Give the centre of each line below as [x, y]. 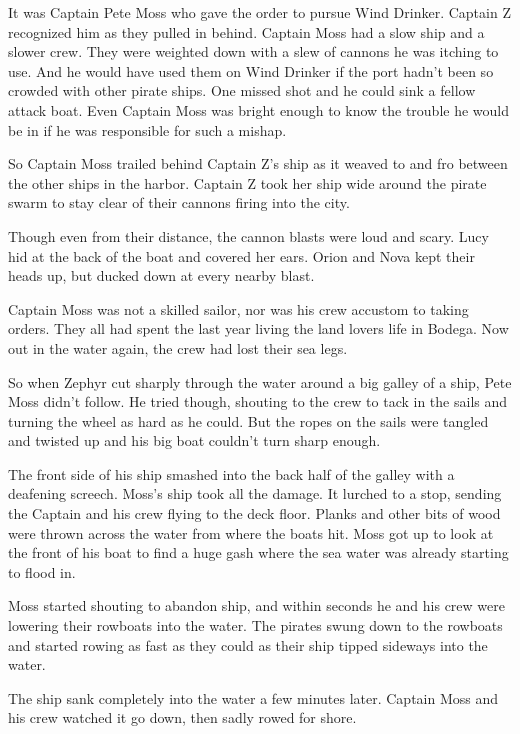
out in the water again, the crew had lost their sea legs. [178, 347]
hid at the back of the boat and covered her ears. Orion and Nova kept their [241, 255]
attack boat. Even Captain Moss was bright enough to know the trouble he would [259, 109]
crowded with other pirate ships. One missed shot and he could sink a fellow [242, 90]
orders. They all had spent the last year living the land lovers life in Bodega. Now [258, 328]
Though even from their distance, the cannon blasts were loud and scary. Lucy [248, 235]
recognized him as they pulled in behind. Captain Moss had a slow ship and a [246, 31]
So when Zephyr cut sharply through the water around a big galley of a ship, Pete [260, 381]
